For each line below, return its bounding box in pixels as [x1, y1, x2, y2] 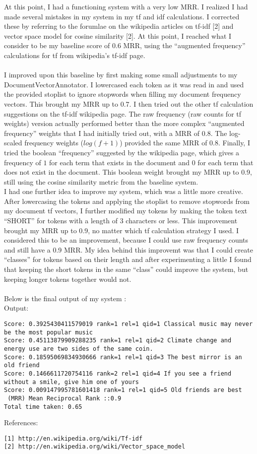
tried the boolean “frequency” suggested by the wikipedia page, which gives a [4, 147, 239, 157]
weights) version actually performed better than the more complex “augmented [4, 118, 245, 129]
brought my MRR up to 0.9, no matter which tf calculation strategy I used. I [4, 225, 239, 235]
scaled [4, 137, 22, 148]
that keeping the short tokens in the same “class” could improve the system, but [4, 264, 249, 274]
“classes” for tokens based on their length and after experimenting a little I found [4, 254, 252, 264]
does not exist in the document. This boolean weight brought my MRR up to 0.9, [4, 167, 252, 177]
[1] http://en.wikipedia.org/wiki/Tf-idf [4, 435, 143, 442]
